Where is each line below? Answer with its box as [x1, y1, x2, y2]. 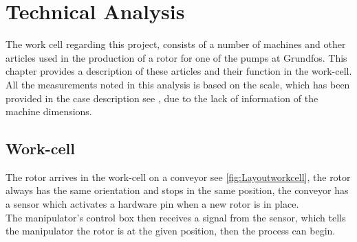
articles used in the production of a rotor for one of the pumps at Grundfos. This [6, 50, 347, 64]
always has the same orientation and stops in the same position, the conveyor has [6, 183, 349, 197]
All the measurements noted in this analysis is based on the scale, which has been [6, 77, 350, 91]
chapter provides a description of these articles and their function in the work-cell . [6, 64, 352, 78]
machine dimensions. [6, 104, 92, 119]
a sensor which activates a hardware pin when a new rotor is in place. [6, 197, 299, 211]
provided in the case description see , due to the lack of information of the [6, 90, 318, 105]
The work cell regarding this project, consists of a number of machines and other [6, 37, 346, 51]
